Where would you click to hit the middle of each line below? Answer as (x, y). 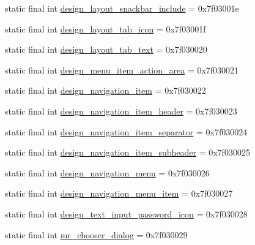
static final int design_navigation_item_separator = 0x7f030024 (126, 131)
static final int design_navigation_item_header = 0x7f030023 (121, 111)
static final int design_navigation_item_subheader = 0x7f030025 (127, 152)
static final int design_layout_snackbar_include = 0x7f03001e (122, 8)
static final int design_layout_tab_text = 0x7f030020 (106, 49)
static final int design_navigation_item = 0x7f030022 (105, 90)
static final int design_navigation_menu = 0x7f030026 (107, 172)
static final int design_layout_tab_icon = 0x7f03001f (105, 28)
